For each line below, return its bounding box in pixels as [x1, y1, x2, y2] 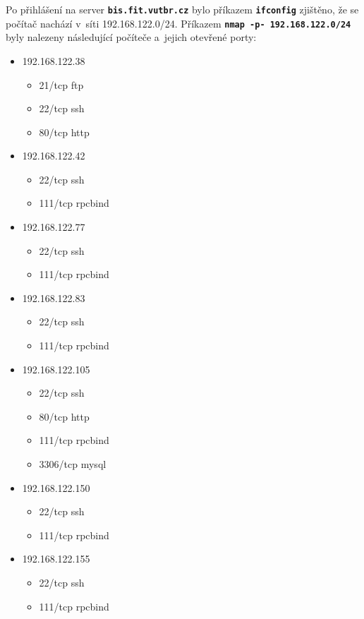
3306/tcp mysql [39, 457, 107, 471]
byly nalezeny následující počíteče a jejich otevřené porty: [6, 30, 257, 44]
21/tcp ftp [39, 77, 84, 92]
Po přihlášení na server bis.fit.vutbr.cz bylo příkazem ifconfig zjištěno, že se [6, 2, 359, 16]
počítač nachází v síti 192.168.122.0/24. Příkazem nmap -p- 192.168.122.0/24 [6, 16, 351, 30]
